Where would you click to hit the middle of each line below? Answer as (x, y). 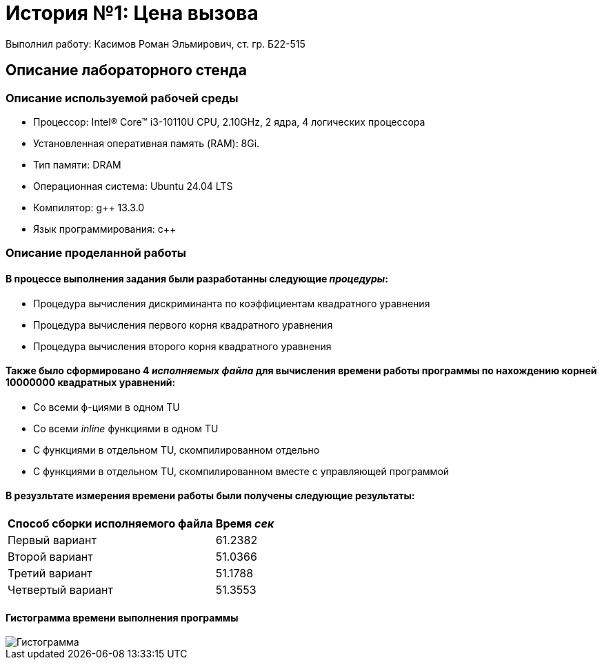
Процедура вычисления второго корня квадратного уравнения (182, 346)
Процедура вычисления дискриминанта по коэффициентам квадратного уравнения (232, 303)
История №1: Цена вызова (132, 13)
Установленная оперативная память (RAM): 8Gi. (147, 143)
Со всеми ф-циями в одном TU (107, 407)
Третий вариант (50, 573)
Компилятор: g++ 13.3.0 (89, 207)
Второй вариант (50, 557)
